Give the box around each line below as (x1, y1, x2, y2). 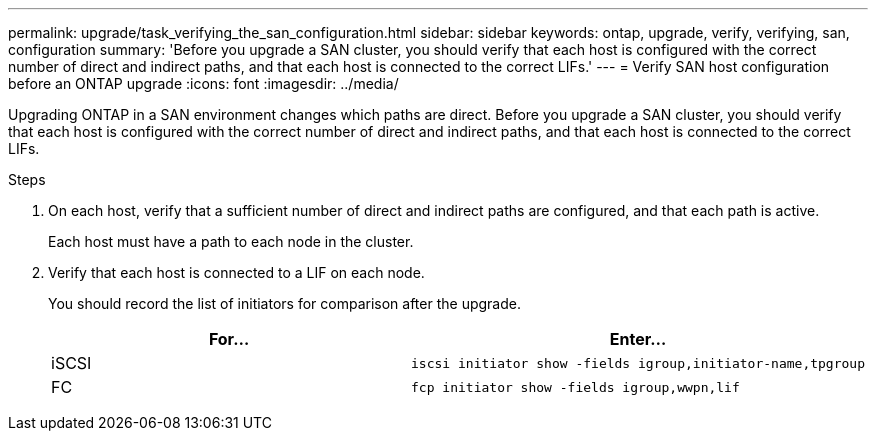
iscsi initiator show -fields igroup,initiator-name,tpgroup (411, 355, 865, 371)
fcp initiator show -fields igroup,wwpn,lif (411, 379, 740, 395)
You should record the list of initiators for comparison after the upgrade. (48, 295, 521, 312)
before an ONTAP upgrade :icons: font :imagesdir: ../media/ (8, 75, 399, 92)
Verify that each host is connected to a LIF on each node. (48, 264, 425, 281)
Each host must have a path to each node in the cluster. (48, 233, 414, 250)
